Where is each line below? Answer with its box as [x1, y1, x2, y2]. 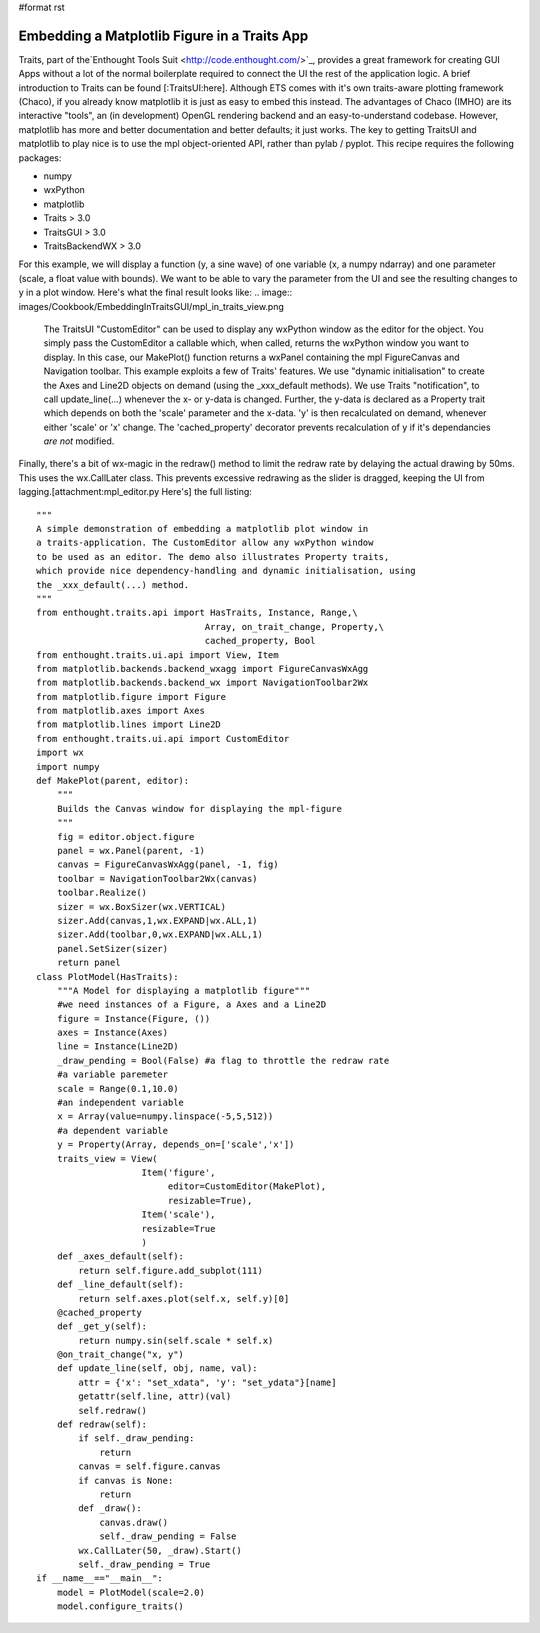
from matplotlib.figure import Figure [36, 691, 227, 702]
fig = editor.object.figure [56, 831, 195, 842]
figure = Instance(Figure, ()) [56, 1013, 211, 1024]
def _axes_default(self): [56, 1251, 185, 1262]
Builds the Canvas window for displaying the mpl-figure [56, 803, 342, 814]
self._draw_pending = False [99, 1531, 237, 1542]
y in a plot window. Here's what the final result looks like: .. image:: [18, 286, 293, 299]
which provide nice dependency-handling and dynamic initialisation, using [36, 565, 416, 577]
